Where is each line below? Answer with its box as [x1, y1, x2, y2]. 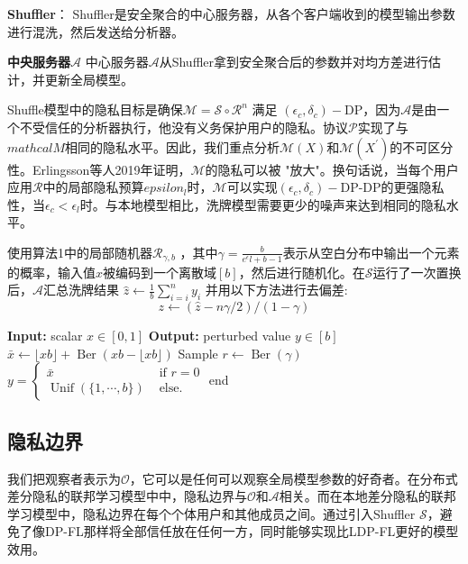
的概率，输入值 [7, 262, 96, 281]
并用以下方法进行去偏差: [205, 280, 348, 299]
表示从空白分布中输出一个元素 [282, 242, 460, 261]
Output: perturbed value [148, 326, 291, 345]
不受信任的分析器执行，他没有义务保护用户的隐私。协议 [19, 117, 348, 136]
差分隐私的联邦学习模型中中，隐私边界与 [7, 487, 247, 505]
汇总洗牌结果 [43, 280, 119, 299]
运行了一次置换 [372, 262, 462, 281]
